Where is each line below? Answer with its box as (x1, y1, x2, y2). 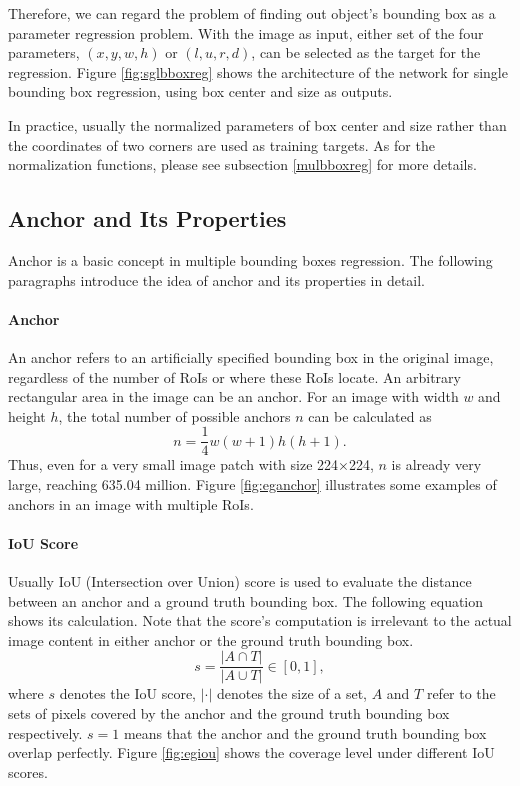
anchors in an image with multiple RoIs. (8, 493, 254, 514)
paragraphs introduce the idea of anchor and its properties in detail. (8, 269, 426, 290)
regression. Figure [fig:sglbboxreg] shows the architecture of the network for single (8, 61, 508, 82)
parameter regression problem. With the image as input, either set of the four (8, 22, 484, 43)
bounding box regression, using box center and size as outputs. (8, 81, 393, 102)
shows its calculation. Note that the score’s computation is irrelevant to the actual (8, 610, 512, 631)
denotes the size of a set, (217, 683, 367, 704)
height (8, 405, 46, 426)
